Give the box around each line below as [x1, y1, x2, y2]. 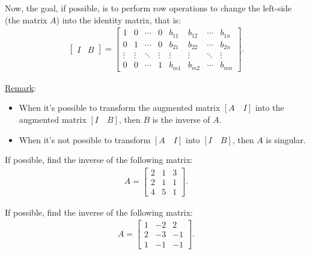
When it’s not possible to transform [19, 133, 151, 146]
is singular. [266, 133, 306, 146]
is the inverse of [152, 113, 210, 125]
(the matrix [5, 13, 47, 26]
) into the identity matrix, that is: [56, 13, 181, 26]
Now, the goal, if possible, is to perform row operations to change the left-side [5, 2, 292, 14]
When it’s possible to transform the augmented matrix [19, 101, 220, 114]
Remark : [5, 81, 36, 93]
